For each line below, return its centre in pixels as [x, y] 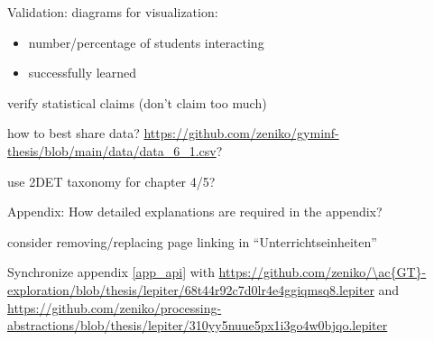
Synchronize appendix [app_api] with [111, 272]
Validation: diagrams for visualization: [113, 12]
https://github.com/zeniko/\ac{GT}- [323, 272]
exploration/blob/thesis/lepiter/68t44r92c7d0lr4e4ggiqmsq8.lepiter [191, 289]
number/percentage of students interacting [146, 42]
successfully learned [83, 73]
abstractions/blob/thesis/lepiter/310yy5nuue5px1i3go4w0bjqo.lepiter [198, 325]
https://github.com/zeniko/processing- [115, 307]
